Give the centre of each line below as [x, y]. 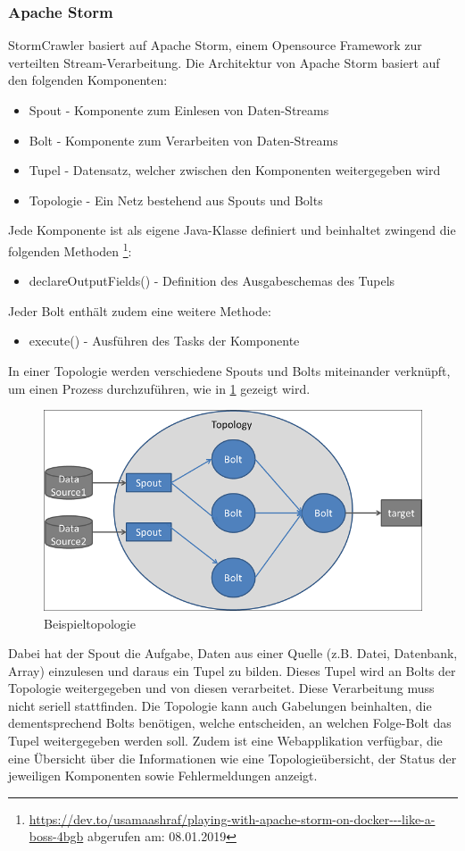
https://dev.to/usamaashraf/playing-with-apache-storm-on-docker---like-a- [232, 818]
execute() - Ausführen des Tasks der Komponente [164, 341]
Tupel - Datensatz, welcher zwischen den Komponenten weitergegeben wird [235, 170]
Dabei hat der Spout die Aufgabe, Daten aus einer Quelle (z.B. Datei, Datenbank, [233, 653]
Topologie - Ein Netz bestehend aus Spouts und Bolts [176, 200]
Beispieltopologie [90, 623]
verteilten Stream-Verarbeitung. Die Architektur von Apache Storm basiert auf [224, 62]
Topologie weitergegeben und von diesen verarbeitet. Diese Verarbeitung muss [221, 688]
